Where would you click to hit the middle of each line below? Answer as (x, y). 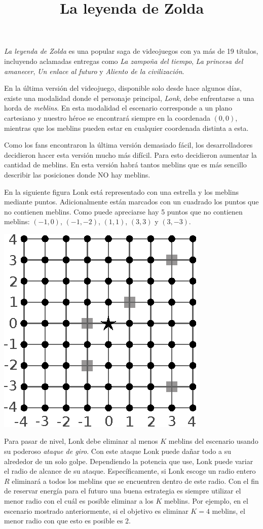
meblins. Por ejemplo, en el (206, 501)
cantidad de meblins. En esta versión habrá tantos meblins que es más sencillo (125, 165)
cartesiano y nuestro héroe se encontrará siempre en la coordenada (107, 117)
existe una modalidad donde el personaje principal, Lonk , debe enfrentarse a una (129, 98)
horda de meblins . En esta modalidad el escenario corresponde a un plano (118, 108)
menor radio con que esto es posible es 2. (68, 521)
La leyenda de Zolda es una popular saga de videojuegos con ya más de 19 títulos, (131, 51)
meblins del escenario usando (213, 441)
